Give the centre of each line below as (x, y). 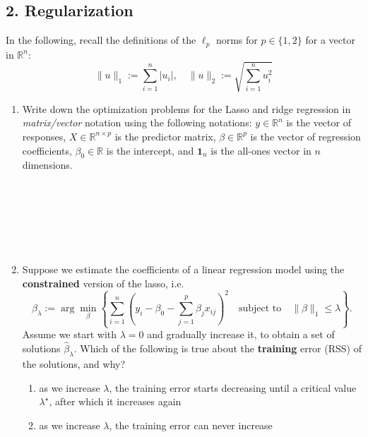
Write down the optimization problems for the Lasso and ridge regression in (186, 108)
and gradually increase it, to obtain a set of (241, 334)
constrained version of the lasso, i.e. (103, 283)
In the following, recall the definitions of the (101, 40)
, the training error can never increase (191, 425)
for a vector (330, 40)
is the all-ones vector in (261, 150)
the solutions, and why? (74, 363)
